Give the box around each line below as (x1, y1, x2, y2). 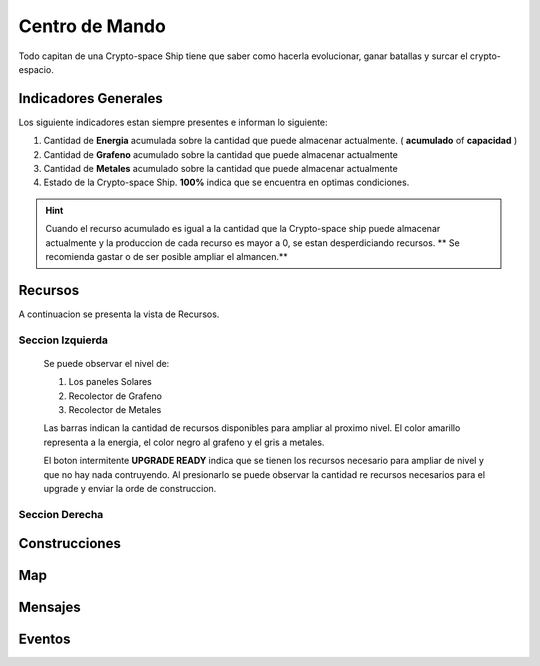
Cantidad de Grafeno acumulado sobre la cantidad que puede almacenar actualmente (43, 148, 399, 160)
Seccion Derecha (18, 507, 104, 521)
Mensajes (18, 599, 82, 616)
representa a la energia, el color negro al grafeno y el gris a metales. (43, 436, 325, 448)
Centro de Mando (18, 15, 167, 37)
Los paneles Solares (68, 376, 152, 388)
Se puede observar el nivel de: (43, 357, 170, 369)
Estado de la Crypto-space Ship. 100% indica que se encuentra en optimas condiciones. (43, 176, 410, 189)
